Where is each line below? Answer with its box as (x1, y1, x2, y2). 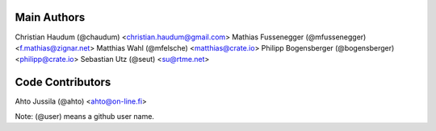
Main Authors (15, 10, 86, 24)
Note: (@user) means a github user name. (15, 111, 155, 121)
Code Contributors (15, 76, 111, 89)
